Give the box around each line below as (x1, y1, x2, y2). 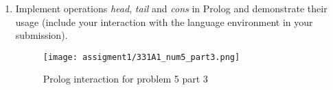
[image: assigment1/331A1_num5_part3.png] (43, 52, 240, 62)
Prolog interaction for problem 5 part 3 (43, 72, 208, 86)
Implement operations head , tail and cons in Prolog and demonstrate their (15, 1, 328, 15)
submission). (15, 28, 68, 42)
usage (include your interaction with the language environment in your (15, 14, 313, 29)
